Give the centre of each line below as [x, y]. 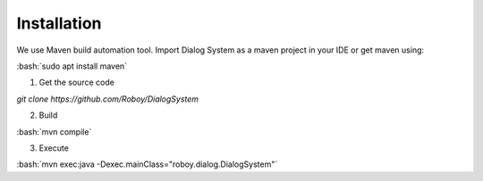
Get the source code [77, 82]
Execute [54, 148]
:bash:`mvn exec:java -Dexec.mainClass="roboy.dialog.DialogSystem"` [147, 164]
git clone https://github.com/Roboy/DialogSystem [108, 99]
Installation [59, 23]
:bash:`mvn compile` [54, 132]
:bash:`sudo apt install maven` [72, 66]
